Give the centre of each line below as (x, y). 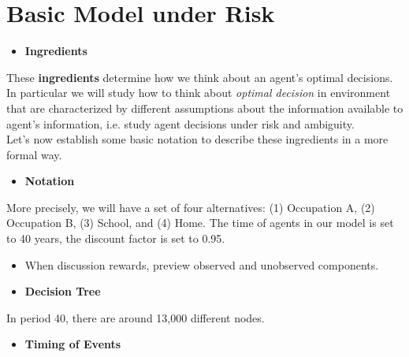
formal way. (34, 154)
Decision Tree (63, 291)
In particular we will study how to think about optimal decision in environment (199, 93)
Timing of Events (73, 344)
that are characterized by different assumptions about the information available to (205, 108)
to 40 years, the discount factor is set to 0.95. (116, 238)
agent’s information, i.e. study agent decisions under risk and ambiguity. (180, 123)
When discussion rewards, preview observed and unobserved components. (202, 264)
